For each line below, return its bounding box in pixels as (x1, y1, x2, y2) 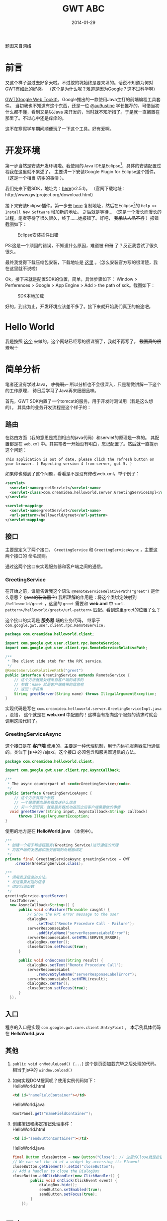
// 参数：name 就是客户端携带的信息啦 (14, 682, 84, 687)
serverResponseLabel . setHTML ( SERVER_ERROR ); (27, 935, 121, 940)
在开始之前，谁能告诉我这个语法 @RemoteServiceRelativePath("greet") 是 (5, 588, 156, 594)
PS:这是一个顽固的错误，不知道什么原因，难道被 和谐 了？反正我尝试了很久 (5, 243, 158, 249)
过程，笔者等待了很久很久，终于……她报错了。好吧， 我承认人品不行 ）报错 (5, 215, 159, 221)
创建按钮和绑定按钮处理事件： (12, 1121, 74, 1127)
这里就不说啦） (9, 266, 40, 271)
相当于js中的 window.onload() (12, 1067, 73, 1073)
